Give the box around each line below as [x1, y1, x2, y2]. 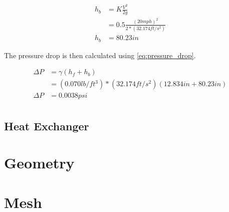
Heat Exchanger [4, 118, 89, 133]
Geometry [4, 152, 75, 173]
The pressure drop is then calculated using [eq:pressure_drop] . [4, 50, 196, 60]
